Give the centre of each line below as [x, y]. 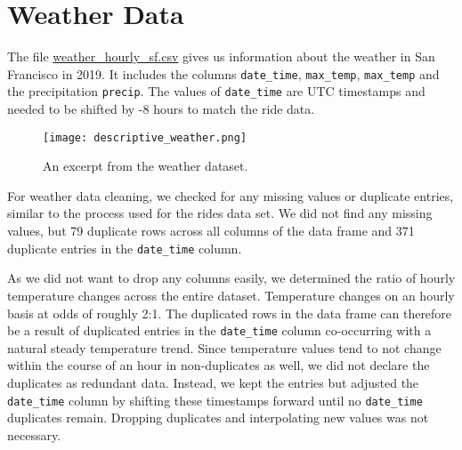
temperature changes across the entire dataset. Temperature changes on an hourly [231, 295]
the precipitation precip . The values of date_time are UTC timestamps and [216, 91]
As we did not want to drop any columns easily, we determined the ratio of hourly [231, 278]
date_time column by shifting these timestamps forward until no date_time [215, 400]
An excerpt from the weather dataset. [146, 166]
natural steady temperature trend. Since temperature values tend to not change [224, 347]
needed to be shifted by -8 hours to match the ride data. [161, 109]
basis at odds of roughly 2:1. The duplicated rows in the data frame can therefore [230, 313]
